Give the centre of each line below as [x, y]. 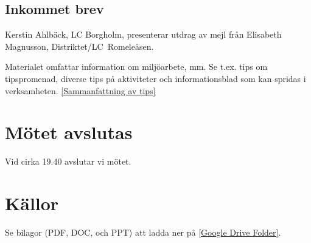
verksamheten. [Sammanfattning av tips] [80, 90]
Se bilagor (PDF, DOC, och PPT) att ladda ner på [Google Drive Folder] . [143, 232]
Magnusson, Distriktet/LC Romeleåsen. [79, 46]
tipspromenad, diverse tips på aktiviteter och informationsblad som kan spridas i [155, 78]
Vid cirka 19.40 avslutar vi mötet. [68, 161]
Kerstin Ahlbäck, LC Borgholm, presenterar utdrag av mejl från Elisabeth [143, 34]
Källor [32, 203]
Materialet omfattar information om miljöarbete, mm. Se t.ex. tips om [136, 67]
